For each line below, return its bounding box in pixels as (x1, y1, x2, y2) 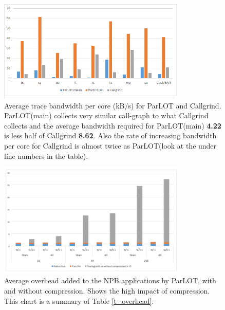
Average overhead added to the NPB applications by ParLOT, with (4, 275, 216, 286)
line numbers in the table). (4, 150, 88, 161)
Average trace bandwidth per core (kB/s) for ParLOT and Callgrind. (4, 100, 221, 111)
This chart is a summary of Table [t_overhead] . (4, 295, 154, 306)
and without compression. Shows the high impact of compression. (4, 285, 210, 296)
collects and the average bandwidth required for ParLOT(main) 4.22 (4, 120, 221, 131)
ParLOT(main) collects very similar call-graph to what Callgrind (4, 110, 209, 121)
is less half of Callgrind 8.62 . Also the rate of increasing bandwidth (4, 130, 217, 141)
